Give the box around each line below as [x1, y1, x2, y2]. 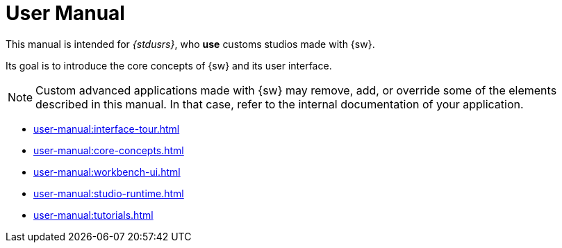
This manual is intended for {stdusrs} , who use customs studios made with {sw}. [6, 38, 375, 50]
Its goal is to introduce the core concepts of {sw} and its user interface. [6, 59, 332, 72]
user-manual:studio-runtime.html [33, 187, 184, 199]
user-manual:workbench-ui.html [33, 165, 181, 178]
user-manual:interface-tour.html [33, 122, 180, 135]
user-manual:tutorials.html [33, 208, 154, 221]
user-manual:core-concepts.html [33, 144, 184, 156]
